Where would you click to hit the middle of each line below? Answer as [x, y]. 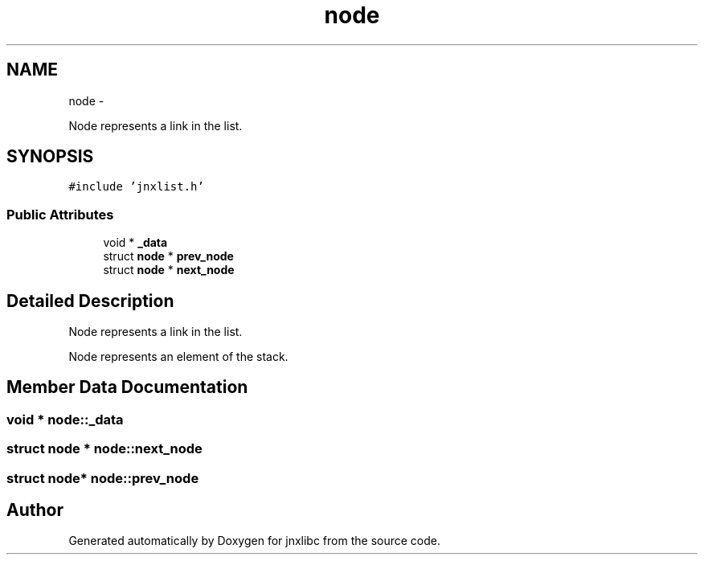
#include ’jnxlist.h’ [136, 187]
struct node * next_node [169, 270]
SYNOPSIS [50, 157]
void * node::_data [65, 419]
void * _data [135, 243]
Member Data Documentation [127, 387]
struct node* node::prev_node [103, 478]
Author [35, 510]
